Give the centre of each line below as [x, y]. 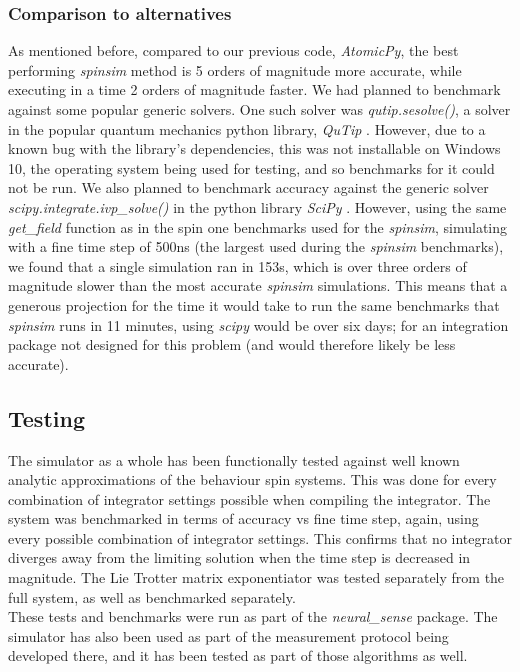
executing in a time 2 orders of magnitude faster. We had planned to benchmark [254, 89]
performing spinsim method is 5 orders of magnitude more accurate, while [235, 69]
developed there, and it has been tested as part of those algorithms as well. [238, 655]
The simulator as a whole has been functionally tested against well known [234, 459]
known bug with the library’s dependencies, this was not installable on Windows [254, 148]
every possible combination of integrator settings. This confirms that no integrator [260, 537]
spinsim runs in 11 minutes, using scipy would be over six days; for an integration [258, 324]
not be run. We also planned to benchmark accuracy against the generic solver [248, 187]
